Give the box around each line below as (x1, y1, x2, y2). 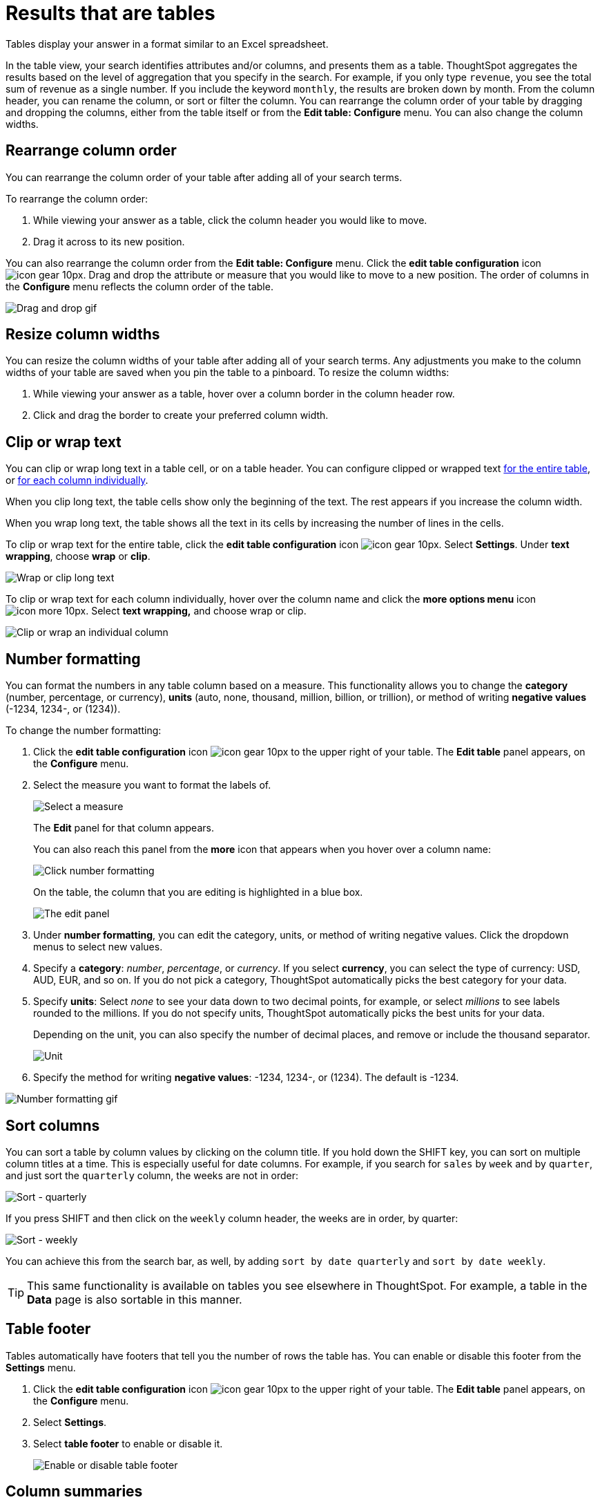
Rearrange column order (6, 142, 177, 160)
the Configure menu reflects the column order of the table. (6, 280, 273, 292)
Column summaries (6, 1483, 143, 1501)
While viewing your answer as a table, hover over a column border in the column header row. (33, 388, 455, 400)
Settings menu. (6, 1361, 76, 1373)
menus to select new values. (33, 941, 163, 953)
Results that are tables (6, 1, 215, 25)
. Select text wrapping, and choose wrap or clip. (86, 605, 307, 617)
